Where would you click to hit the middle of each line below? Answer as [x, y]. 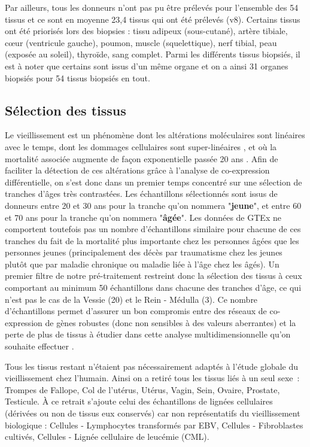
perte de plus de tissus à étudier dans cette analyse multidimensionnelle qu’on [148, 334]
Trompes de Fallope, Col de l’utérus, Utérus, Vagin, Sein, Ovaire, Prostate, [142, 389]
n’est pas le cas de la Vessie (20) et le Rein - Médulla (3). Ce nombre [131, 299]
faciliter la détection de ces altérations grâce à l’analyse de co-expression [137, 170]
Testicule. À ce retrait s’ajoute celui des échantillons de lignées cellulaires [139, 401]
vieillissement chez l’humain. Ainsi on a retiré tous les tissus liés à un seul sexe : [152, 378]
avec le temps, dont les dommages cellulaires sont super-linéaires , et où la [141, 146]
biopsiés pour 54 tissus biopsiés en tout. [77, 77]
